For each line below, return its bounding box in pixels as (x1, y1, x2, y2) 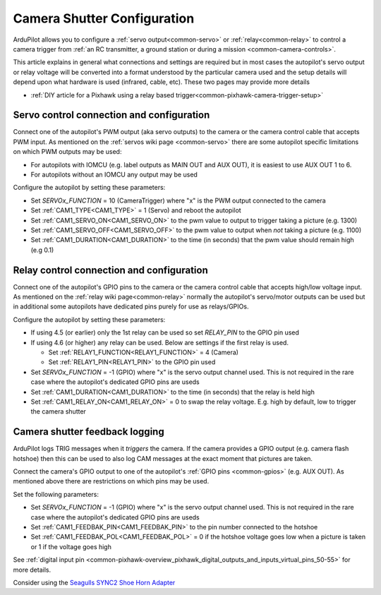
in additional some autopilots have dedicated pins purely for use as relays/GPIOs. (13, 302, 249, 311)
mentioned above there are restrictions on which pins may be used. (13, 477, 210, 486)
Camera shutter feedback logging (13, 426, 165, 438)
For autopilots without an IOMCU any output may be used (30, 170, 198, 179)
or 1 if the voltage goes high (30, 542, 112, 551)
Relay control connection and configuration (13, 264, 208, 276)
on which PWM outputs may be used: (13, 148, 122, 156)
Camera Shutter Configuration (13, 11, 195, 26)
